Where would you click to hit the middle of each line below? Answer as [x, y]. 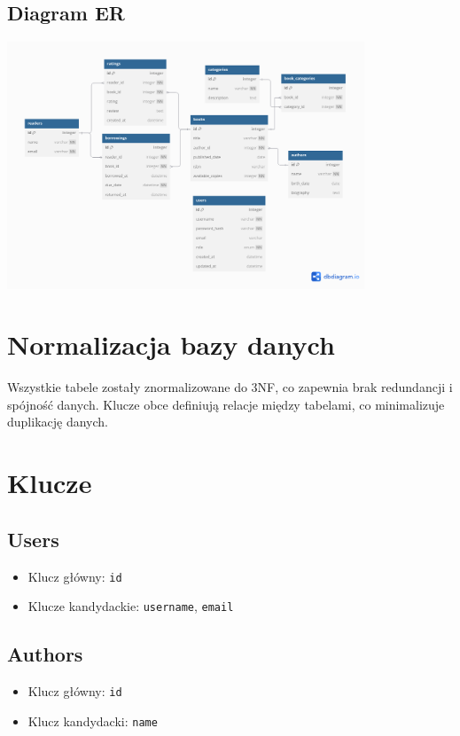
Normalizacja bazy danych [171, 345]
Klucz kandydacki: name [93, 720]
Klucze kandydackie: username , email [131, 606]
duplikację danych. [58, 422]
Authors [45, 654]
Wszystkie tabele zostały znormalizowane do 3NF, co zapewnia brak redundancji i [230, 387]
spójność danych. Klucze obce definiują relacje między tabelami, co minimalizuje [226, 404]
